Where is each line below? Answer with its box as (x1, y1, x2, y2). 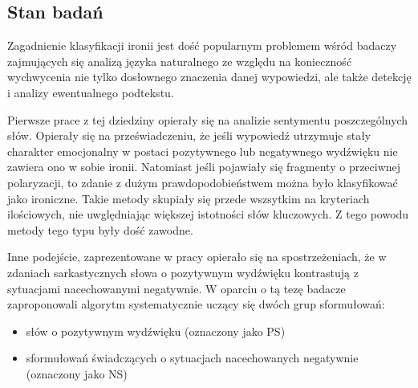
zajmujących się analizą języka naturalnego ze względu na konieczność (7, 52, 352, 69)
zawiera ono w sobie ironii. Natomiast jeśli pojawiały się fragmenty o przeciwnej (7, 158, 401, 175)
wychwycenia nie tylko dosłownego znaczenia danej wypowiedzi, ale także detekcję (7, 68, 412, 85)
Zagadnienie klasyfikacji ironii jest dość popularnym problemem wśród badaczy (7, 37, 397, 54)
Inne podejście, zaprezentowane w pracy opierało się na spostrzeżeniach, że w (7, 248, 387, 265)
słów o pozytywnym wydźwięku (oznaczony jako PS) (26, 322, 286, 339)
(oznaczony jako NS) (26, 365, 128, 382)
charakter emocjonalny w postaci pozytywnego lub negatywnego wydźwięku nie (7, 142, 398, 159)
